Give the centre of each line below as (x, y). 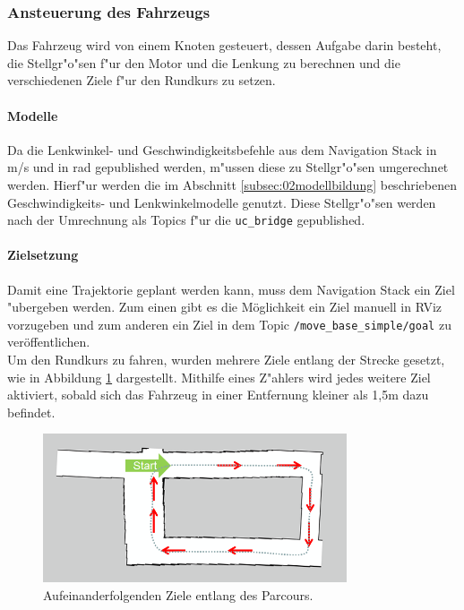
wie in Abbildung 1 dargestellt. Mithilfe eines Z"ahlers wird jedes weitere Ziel (219, 377)
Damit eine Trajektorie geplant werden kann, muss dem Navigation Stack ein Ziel (231, 289)
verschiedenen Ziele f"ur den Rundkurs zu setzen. (142, 80)
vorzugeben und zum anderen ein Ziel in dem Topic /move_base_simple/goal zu (229, 324)
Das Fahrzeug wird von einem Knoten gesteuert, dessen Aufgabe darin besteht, (224, 45)
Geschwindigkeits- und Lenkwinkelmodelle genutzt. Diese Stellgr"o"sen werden (222, 202)
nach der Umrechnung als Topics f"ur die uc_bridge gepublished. (186, 220)
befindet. (31, 412)
